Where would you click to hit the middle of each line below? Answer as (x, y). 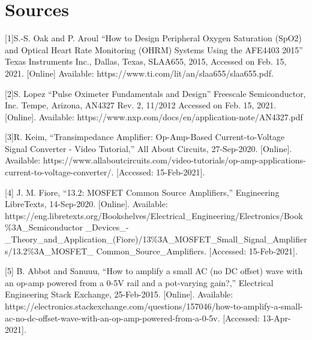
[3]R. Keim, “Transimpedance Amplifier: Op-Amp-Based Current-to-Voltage (145, 137)
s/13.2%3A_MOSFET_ (49, 251)
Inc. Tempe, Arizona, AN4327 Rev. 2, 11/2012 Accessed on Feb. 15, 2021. (141, 105)
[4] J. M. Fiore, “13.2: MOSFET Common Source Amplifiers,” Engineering (142, 192)
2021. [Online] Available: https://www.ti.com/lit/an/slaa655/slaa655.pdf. (139, 73)
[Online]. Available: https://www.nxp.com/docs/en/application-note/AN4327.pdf (154, 116)
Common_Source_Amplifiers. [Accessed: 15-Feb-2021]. (197, 251)
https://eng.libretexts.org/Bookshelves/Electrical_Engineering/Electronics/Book (154, 215)
